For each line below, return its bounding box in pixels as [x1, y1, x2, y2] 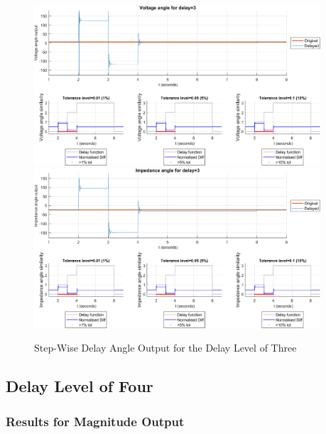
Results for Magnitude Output [6, 412, 185, 430]
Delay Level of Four [6, 375, 153, 397]
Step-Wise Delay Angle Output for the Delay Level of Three [34, 340, 297, 355]
